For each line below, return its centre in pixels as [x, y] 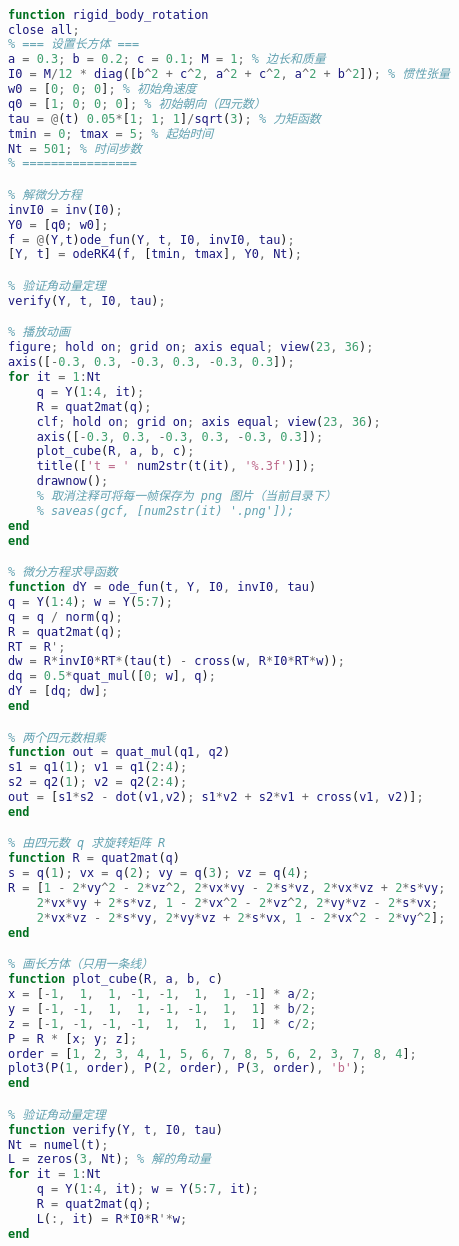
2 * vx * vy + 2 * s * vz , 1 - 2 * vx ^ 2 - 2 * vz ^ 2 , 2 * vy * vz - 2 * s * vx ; [237, 902]
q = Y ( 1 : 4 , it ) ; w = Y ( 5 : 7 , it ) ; [147, 1189]
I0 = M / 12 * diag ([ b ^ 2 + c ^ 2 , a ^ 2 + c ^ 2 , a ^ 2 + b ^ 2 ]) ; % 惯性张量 [229, 74]
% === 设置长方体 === [74, 44]
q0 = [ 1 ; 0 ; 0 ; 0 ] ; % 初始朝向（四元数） [137, 103]
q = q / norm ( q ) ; [65, 616]
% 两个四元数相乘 [57, 737]
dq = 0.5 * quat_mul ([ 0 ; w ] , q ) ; [112, 676]
